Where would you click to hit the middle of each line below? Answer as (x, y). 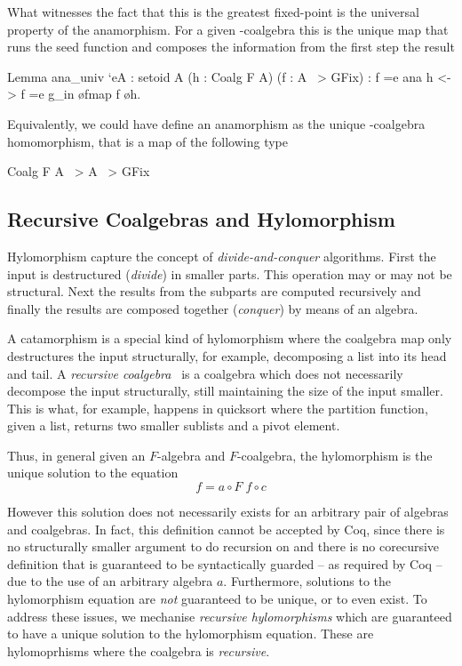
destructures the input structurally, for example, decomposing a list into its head (227, 355)
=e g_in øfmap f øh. (85, 94)
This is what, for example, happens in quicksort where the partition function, (218, 408)
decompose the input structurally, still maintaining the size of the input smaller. (225, 391)
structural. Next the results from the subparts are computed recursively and (214, 291)
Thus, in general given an (76, 455)
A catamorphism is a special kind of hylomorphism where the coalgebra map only (230, 338)
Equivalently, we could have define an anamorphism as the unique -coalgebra (216, 123)
